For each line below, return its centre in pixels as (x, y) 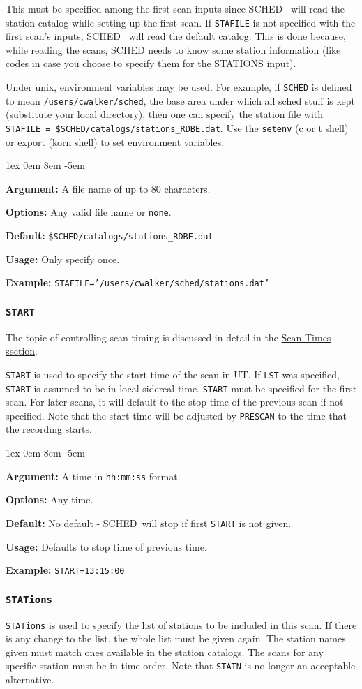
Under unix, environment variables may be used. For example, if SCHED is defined (179, 87)
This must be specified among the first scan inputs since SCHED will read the (175, 8)
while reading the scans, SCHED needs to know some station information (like (173, 49)
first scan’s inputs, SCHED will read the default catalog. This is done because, (176, 36)
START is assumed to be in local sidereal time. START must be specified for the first (181, 388)
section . (22, 351)
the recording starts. (49, 429)
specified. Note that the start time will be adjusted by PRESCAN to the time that (176, 415)
